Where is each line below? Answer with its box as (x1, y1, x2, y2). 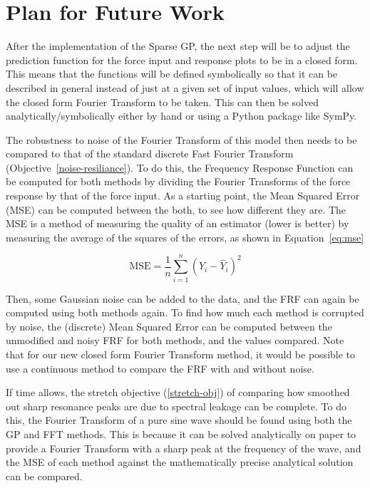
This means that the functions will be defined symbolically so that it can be (6, 66, 338, 81)
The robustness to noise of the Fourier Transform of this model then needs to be (6, 132, 357, 147)
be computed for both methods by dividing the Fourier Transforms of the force (6, 174, 351, 189)
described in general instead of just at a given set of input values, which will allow (6, 80, 364, 95)
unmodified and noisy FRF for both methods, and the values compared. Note (6, 333, 344, 348)
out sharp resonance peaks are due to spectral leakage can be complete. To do (6, 398, 346, 413)
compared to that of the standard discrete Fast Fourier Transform (6, 146, 294, 161)
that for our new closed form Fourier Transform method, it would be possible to (6, 346, 356, 361)
